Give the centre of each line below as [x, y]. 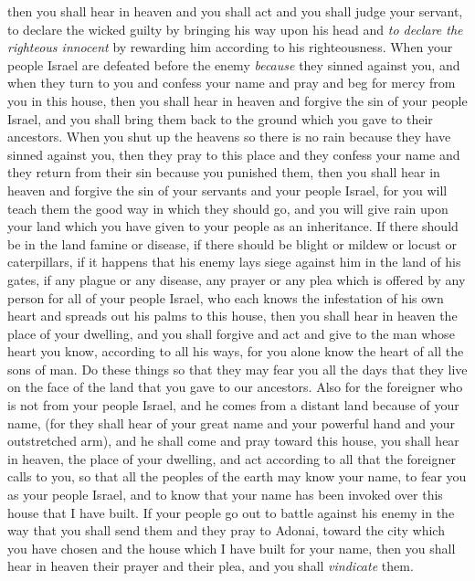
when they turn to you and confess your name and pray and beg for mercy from [232, 83]
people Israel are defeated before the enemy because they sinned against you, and [234, 64]
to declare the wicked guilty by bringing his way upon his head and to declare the [235, 29]
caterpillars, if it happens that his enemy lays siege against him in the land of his [234, 262]
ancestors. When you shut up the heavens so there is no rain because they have [229, 137]
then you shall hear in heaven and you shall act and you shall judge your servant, [235, 11]
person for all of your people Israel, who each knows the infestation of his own [226, 297]
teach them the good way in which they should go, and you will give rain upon [228, 208]
